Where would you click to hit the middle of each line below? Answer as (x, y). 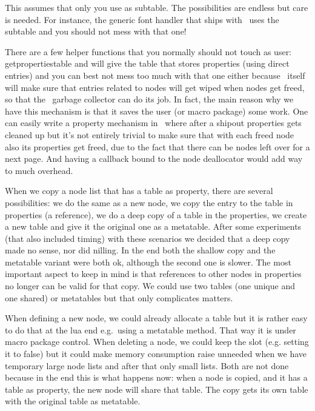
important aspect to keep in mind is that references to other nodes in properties (153, 274)
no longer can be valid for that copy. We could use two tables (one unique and (150, 286)
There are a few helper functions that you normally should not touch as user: (148, 51)
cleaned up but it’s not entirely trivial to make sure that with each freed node (150, 134)
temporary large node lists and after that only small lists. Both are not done (147, 365)
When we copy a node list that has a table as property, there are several (139, 191)
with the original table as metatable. (73, 401)
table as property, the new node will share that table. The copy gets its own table (157, 389)
